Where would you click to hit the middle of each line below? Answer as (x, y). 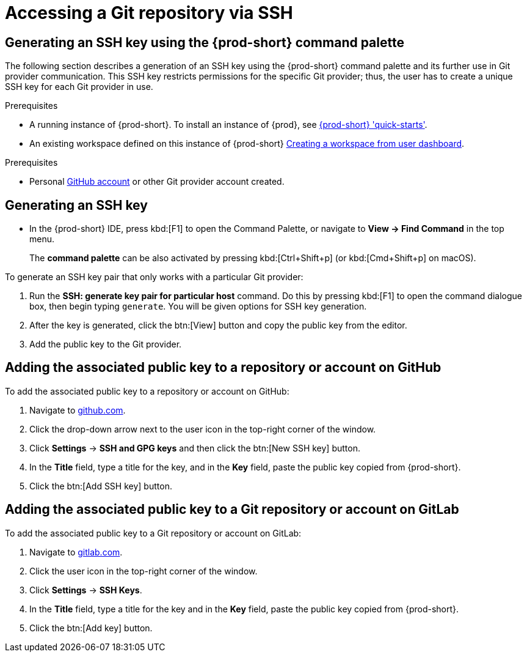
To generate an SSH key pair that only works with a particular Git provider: (154, 277)
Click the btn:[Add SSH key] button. (101, 486)
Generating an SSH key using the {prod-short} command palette (205, 42)
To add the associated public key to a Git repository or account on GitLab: (153, 533)
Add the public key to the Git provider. (106, 344)
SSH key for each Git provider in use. (79, 87)
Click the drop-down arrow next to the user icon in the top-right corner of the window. (203, 429)
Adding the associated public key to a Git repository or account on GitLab (232, 510)
